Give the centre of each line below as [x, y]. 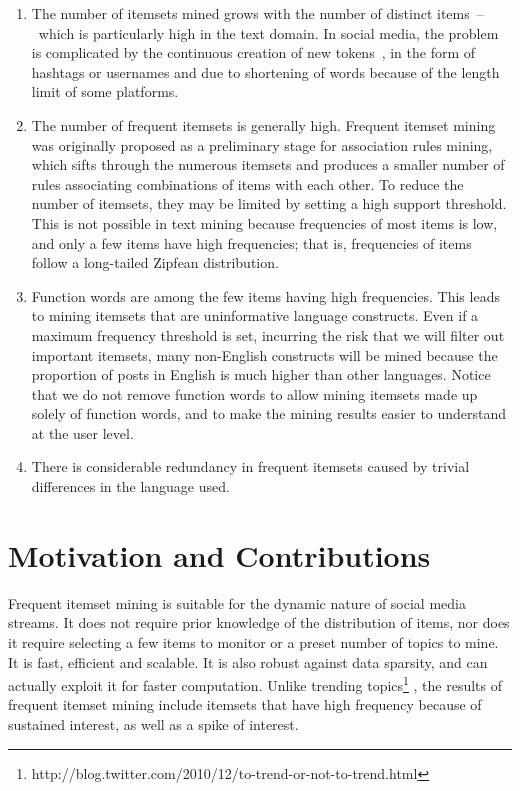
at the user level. [82, 432]
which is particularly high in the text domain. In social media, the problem [268, 32]
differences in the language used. [130, 486]
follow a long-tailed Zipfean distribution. [155, 262]
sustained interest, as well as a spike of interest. [153, 724]
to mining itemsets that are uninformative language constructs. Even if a [255, 315]
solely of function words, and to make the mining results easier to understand [269, 413]
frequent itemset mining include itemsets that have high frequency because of [245, 704]
